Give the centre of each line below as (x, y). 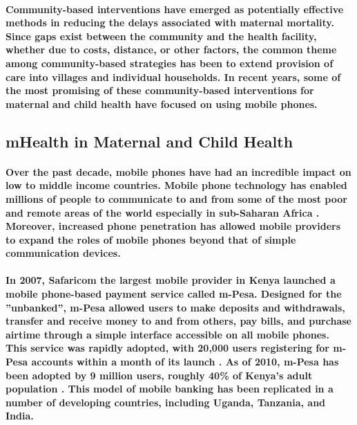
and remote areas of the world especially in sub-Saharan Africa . (163, 212)
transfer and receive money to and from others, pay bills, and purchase (178, 321)
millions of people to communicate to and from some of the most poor (176, 198)
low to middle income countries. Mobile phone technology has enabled (176, 185)
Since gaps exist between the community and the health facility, (161, 36)
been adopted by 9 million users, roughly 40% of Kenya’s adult (159, 375)
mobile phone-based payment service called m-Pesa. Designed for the (174, 294)
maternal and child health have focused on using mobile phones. (162, 103)
